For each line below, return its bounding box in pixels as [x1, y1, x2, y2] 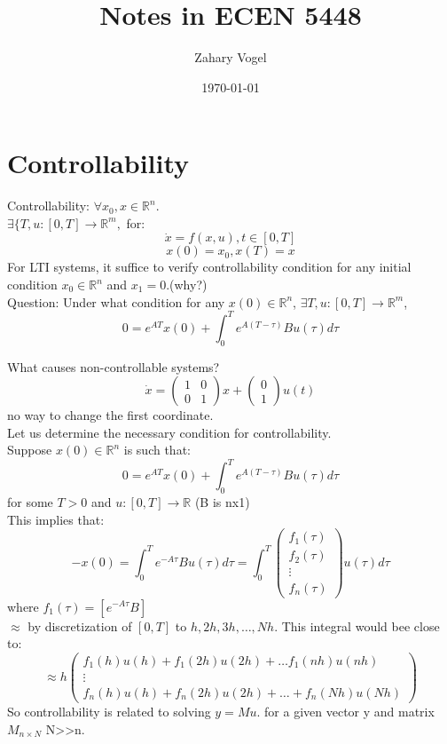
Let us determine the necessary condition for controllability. [7, 423, 332, 441]
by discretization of [27, 616, 132, 635]
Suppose [7, 440, 52, 459]
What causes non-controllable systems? [7, 357, 220, 376]
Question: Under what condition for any [7, 292, 225, 311]
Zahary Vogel [194, 48, 267, 67]
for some [7, 493, 53, 511]
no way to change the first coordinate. [7, 406, 214, 424]
